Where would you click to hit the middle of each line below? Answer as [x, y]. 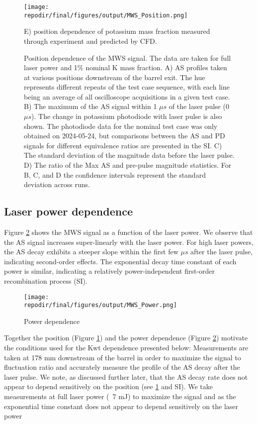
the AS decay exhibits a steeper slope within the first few [91, 252]
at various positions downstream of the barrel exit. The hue [115, 77]
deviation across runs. [57, 184]
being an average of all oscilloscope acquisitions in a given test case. [127, 96]
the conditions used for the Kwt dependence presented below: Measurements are [126, 348]
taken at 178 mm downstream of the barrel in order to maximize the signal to [123, 357]
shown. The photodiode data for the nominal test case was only [121, 126]
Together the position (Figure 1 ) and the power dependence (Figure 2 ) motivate [126, 338]
